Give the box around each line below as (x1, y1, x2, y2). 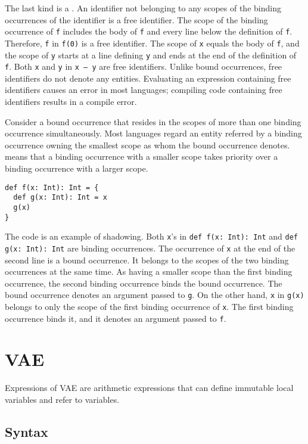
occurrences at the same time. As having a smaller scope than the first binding (5, 265, 293, 278)
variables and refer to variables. (5, 393, 120, 405)
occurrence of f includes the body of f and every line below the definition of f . (5, 25, 293, 38)
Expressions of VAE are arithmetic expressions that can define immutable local (5, 381, 294, 394)
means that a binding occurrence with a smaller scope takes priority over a (5, 150, 278, 163)
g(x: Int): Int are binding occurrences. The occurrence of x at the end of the (5, 241, 295, 254)
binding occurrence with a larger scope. (5, 162, 148, 174)
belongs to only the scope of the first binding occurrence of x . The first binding (5, 300, 294, 312)
